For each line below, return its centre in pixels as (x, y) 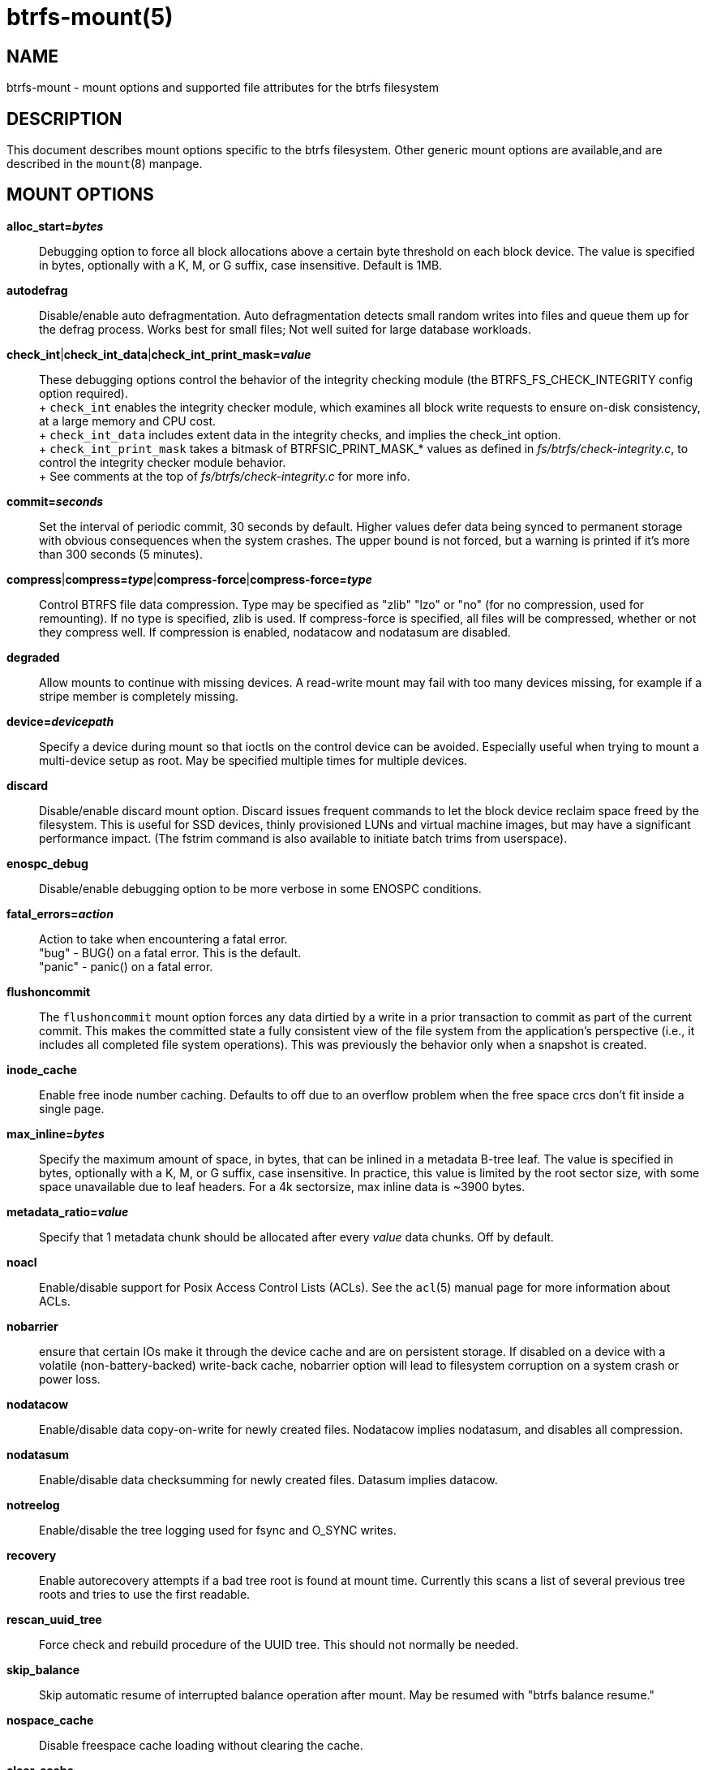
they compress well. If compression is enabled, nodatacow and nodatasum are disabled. (275, 632)
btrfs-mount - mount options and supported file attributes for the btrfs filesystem (223, 88)
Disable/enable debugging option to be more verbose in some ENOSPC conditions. (260, 888)
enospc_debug (47, 863)
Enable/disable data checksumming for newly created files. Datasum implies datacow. (268, 1479)
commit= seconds (55, 501)
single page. (72, 1108)
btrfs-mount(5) (90, 17)
